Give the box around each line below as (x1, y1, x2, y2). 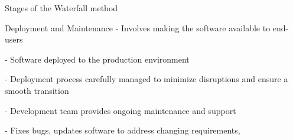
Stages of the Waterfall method (5, 2, 118, 14)
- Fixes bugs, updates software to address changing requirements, (5, 124, 240, 136)
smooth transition (5, 84, 69, 96)
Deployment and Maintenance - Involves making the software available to (5, 21, 271, 34)
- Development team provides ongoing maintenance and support (5, 104, 236, 116)
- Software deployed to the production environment (5, 53, 190, 65)
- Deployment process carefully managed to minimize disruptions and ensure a (5, 73, 288, 85)
